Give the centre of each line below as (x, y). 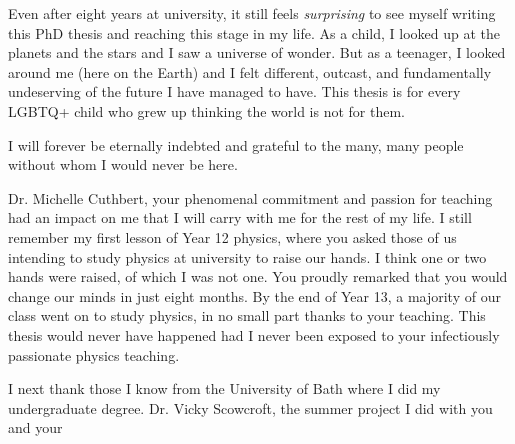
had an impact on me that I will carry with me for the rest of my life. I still (240, 217)
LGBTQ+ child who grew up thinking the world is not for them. (206, 110)
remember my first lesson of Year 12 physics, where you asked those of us (232, 236)
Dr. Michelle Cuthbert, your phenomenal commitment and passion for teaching (250, 197)
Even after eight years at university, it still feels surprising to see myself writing (252, 13)
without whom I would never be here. (123, 164)
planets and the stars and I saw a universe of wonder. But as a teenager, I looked (257, 52)
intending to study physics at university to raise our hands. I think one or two (247, 256)
